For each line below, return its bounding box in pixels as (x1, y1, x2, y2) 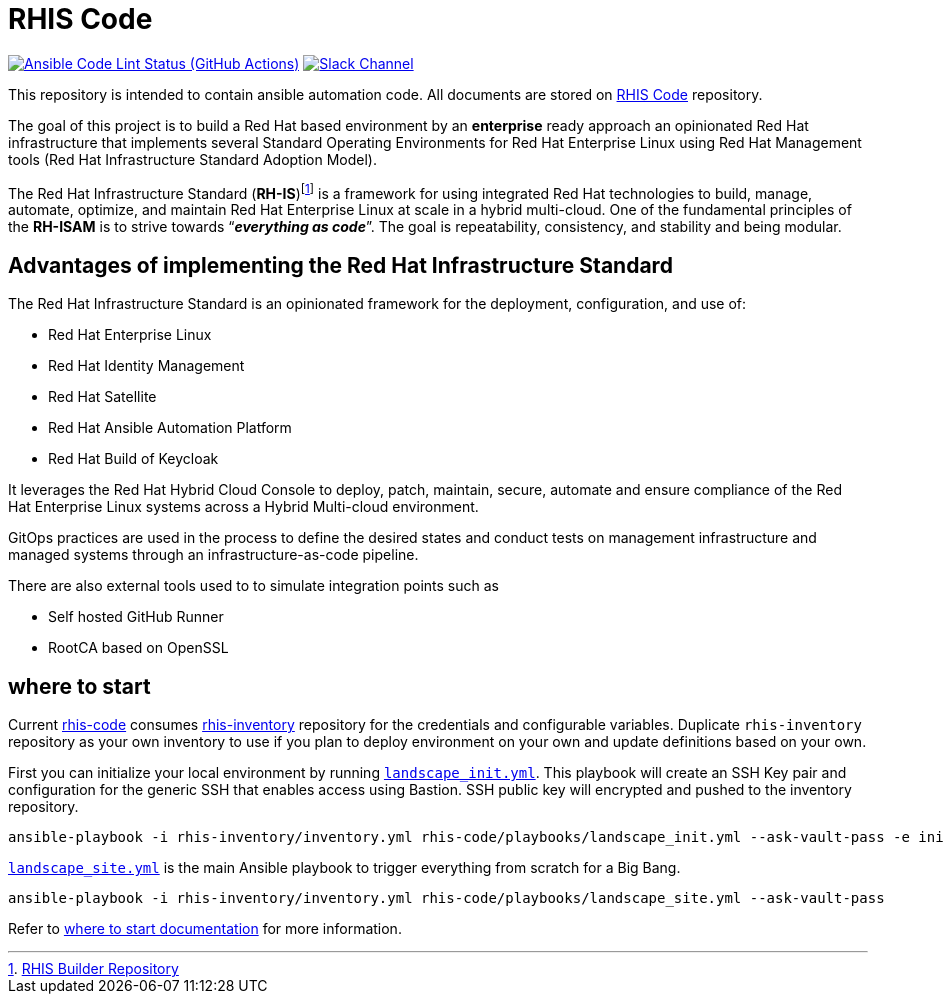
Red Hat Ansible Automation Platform (48, 419, 292, 437)
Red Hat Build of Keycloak (48, 450, 219, 468)
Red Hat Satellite (48, 388, 157, 406)
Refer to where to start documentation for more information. (8, 920, 402, 938)
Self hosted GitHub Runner (48, 608, 224, 626)
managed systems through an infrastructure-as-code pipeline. (8, 546, 419, 564)
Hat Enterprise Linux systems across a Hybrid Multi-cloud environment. (8, 498, 479, 516)
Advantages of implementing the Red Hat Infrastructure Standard (8, 252, 673, 278)
